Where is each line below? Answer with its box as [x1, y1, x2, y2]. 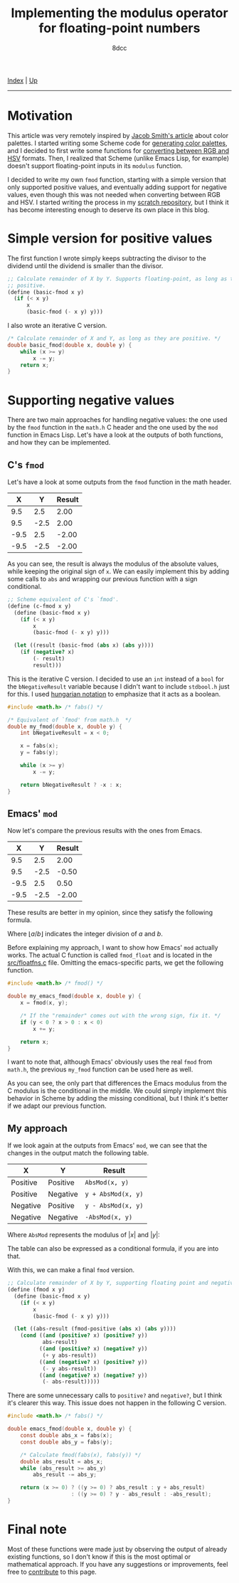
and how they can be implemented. [7, 438, 111, 447]
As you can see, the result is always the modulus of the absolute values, [7, 560, 219, 568]
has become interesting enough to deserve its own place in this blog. [7, 205, 210, 214]
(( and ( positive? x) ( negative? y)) [38, 1345, 148, 1352]
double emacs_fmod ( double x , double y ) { [7, 1425, 132, 1433]
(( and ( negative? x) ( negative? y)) [38, 1372, 148, 1379]
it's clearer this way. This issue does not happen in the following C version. [7, 1399, 227, 1407]
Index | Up [7, 76, 38, 85]
